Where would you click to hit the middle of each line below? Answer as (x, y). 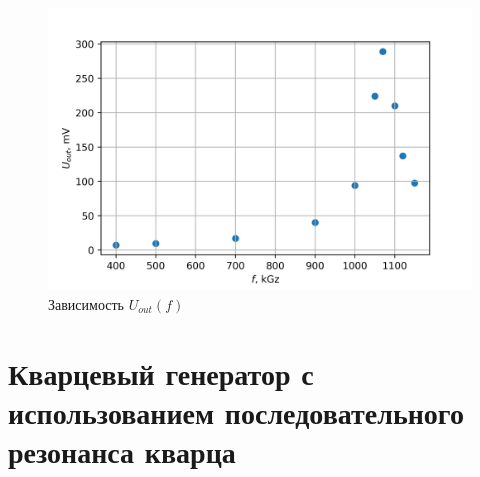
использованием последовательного (236, 411)
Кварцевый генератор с (161, 372)
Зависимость (86, 303)
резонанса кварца (122, 451)
